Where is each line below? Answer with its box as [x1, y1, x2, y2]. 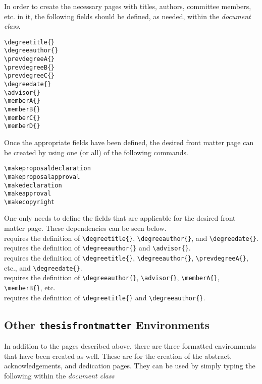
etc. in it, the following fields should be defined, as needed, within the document [4, 11, 251, 21]
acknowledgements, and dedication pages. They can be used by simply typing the [4, 360, 255, 371]
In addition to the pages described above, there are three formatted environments [4, 341, 256, 351]
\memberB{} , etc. [4, 282, 56, 292]
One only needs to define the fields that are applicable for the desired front [4, 213, 236, 223]
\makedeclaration [4, 181, 62, 189]
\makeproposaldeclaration [4, 165, 91, 172]
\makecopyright [4, 198, 55, 206]
